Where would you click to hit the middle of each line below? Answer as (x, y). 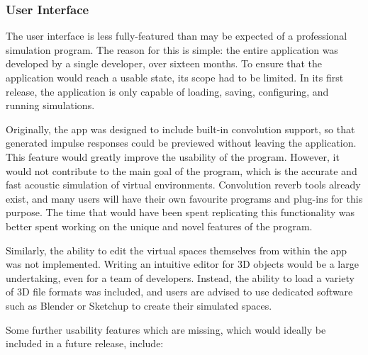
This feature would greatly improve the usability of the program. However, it (173, 156)
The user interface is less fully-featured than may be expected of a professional (177, 36)
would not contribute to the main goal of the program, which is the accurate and (182, 170)
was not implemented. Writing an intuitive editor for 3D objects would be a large (182, 264)
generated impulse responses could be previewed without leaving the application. (181, 143)
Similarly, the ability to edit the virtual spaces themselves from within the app (177, 250)
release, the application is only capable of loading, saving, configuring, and (167, 91)
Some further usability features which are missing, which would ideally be (166, 329)
